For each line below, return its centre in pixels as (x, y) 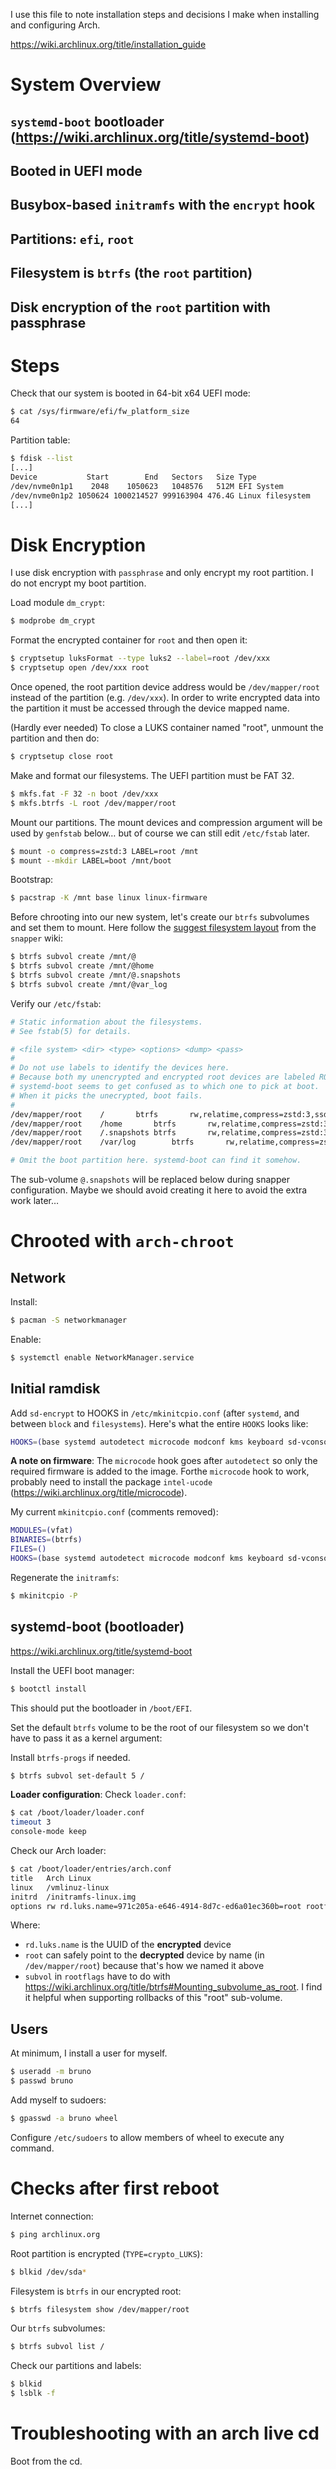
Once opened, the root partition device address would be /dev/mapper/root (165, 687)
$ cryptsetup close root (62, 757)
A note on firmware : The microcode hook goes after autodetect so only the (164, 1461)
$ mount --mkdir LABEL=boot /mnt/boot (91, 860)
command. (32, 2148)
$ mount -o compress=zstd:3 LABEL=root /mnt (104, 851)
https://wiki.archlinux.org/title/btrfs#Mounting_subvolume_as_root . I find (173, 1987)
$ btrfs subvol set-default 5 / (77, 1775)
